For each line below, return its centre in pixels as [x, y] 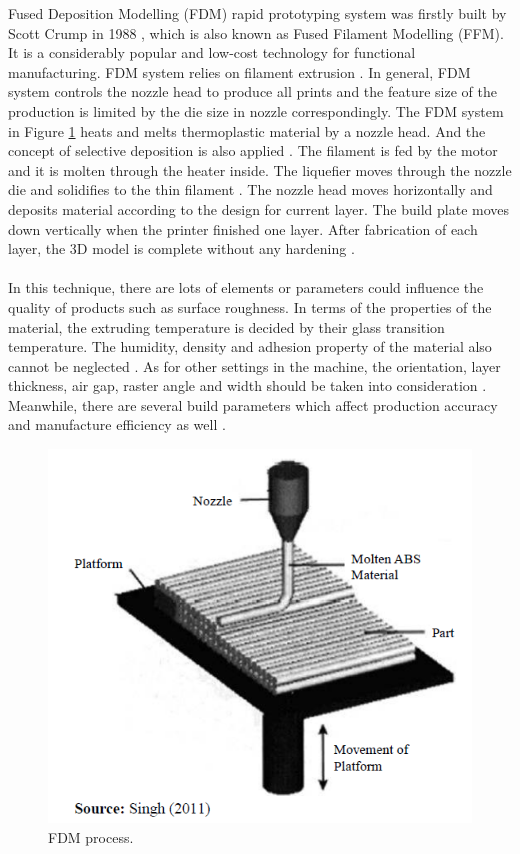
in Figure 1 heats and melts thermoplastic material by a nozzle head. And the [247, 130]
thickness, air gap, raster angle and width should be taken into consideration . [247, 385]
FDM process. [91, 836]
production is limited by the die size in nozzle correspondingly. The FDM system [256, 110]
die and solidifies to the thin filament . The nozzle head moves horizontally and [250, 189]
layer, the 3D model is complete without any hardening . [181, 248]
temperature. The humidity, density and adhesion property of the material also [250, 346]
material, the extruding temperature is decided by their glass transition [226, 326]
